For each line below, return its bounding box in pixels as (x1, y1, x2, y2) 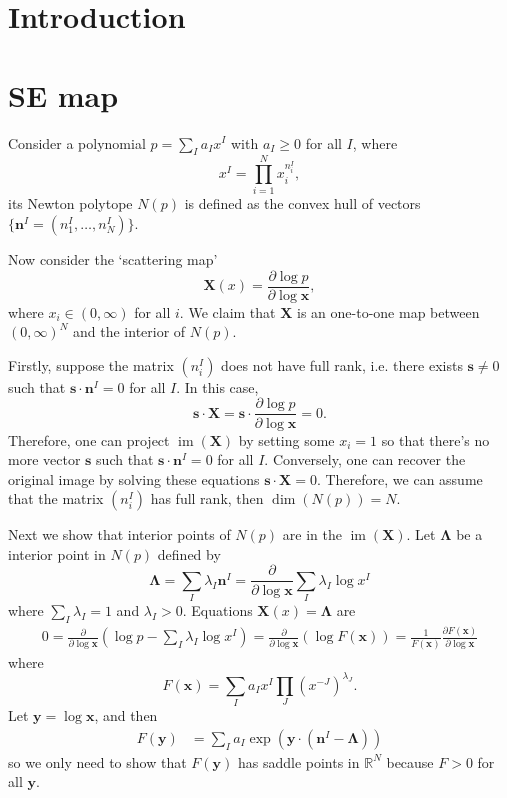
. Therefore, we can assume (316, 468, 483, 489)
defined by (157, 543, 221, 564)
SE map (8, 74, 119, 115)
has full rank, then (150, 488, 264, 509)
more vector (8, 449, 81, 470)
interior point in (8, 543, 106, 564)
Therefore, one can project (8, 429, 170, 450)
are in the (282, 524, 342, 545)
